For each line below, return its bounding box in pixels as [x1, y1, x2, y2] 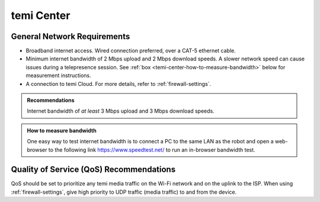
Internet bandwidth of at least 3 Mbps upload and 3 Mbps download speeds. [27, 107, 215, 115]
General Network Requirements [11, 31, 130, 41]
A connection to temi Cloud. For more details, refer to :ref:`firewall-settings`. [25, 80, 212, 87]
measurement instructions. [25, 72, 91, 79]
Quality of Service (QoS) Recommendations [11, 165, 176, 175]
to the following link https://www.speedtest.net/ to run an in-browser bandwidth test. [48, 146, 255, 153]
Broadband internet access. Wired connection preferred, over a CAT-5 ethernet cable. [25, 47, 236, 54]
